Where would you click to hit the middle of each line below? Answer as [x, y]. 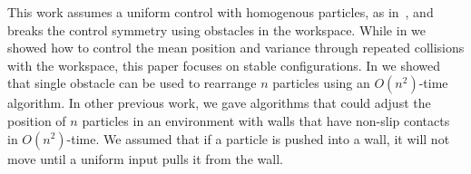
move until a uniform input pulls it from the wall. [145, 158]
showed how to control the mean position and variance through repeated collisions [236, 48]
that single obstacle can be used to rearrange [132, 83]
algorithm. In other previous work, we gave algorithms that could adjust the [219, 103]
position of [37, 120]
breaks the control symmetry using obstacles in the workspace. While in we [217, 29]
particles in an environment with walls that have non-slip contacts [266, 120]
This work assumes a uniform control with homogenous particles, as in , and [221, 12]
